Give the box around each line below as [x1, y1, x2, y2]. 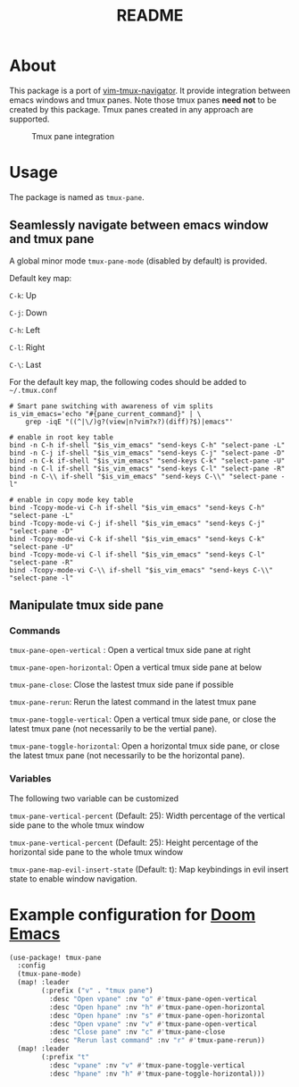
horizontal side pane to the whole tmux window [9, 846, 184, 857]
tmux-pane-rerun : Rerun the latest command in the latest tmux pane [9, 697, 257, 707]
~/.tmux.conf [9, 386, 58, 395]
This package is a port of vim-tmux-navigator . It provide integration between [9, 85, 291, 96]
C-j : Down [9, 307, 47, 318]
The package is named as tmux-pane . [9, 191, 145, 202]
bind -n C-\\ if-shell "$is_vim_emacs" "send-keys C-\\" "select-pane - [9, 472, 286, 481]
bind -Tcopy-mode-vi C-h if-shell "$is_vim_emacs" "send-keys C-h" [9, 503, 266, 512]
